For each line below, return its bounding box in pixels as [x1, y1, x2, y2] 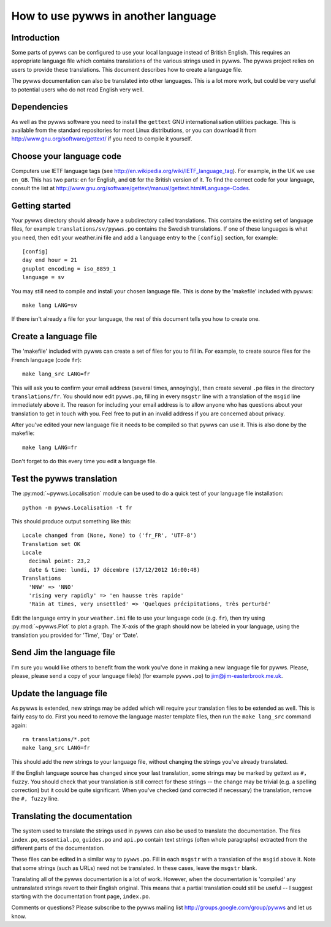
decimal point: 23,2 [28, 558, 91, 564]
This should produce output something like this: [11, 517, 132, 525]
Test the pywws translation [11, 474, 118, 484]
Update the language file [11, 688, 107, 699]
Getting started [11, 200, 71, 211]
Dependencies [11, 102, 69, 112]
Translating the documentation [11, 811, 132, 821]
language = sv [22, 274, 64, 281]
